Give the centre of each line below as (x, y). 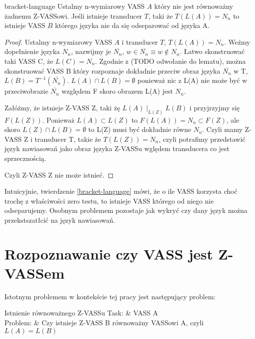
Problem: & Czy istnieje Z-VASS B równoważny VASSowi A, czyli (104, 323)
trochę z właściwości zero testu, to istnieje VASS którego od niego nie (109, 200)
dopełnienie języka (32, 51)
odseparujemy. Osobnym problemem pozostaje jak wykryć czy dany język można (126, 210)
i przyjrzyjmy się (214, 107)
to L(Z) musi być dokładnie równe (140, 129)
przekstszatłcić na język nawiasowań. (60, 220)
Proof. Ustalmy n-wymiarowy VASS (58, 41)
